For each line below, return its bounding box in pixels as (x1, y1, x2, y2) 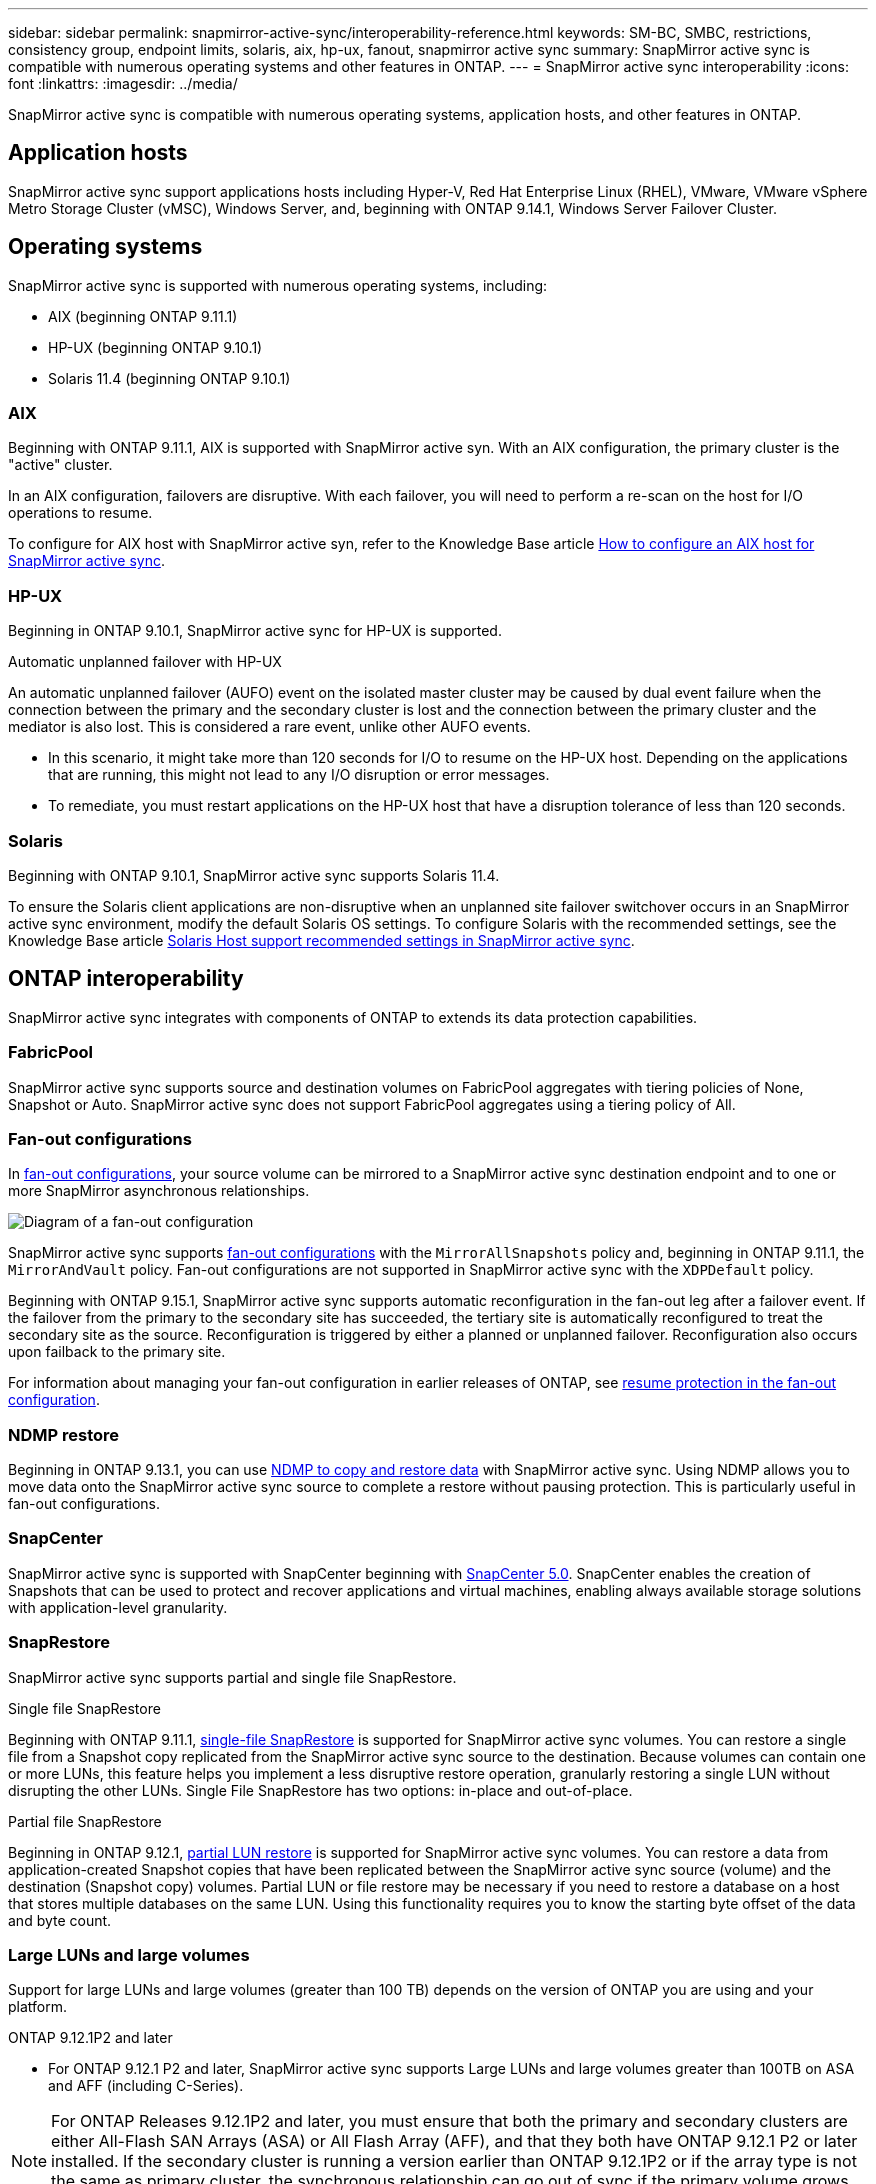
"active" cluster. (8, 456, 113, 474)
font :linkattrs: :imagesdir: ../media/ (8, 75, 238, 92)
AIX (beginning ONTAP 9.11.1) (48, 307, 238, 325)
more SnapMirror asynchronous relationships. (8, 1182, 310, 1200)
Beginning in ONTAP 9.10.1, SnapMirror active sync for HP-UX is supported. (8, 622, 502, 640)
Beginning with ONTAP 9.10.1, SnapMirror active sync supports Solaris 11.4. (8, 866, 500, 884)
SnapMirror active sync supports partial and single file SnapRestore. (8, 1668, 457, 1686)
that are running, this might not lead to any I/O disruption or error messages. (48, 766, 550, 784)
